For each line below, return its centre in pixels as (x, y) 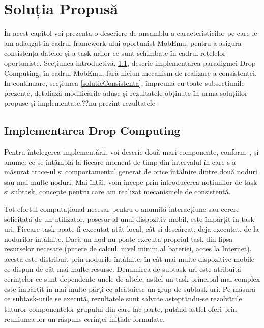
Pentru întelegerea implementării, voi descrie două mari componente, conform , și (131, 152)
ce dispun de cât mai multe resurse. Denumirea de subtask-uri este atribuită (123, 269)
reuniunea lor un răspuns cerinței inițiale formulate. (84, 319)
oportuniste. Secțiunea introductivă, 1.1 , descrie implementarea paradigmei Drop (130, 62)
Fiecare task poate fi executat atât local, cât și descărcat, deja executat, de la (138, 229)
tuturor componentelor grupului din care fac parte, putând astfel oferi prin (121, 308)
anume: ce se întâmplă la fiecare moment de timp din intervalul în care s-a (120, 161)
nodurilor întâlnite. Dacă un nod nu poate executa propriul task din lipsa (119, 238)
